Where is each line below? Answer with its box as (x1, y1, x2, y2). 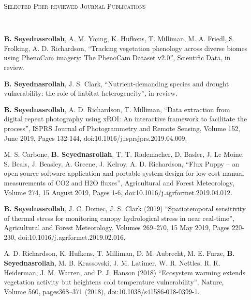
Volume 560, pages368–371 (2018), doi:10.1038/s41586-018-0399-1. (4, 286, 200, 296)
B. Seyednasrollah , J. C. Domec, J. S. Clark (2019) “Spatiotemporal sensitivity (4, 203, 246, 214)
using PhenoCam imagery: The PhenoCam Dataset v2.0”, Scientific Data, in (4, 52, 231, 63)
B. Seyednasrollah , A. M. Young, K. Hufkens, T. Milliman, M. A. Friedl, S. (4, 33, 235, 44)
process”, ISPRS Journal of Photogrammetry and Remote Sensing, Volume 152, (4, 123, 240, 133)
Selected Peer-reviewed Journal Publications (4, 1, 146, 11)
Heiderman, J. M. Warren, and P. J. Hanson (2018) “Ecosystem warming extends (4, 267, 246, 277)
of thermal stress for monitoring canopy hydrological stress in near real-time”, (4, 213, 235, 223)
